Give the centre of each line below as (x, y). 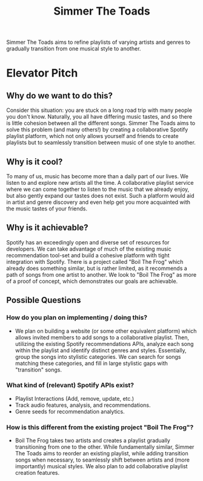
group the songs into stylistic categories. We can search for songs (98, 356)
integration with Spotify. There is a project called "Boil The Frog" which (95, 261)
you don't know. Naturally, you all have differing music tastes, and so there (99, 117)
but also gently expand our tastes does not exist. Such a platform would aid (101, 196)
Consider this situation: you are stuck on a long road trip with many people (99, 110)
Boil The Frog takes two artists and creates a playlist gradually (93, 441)
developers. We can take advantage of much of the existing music (89, 249)
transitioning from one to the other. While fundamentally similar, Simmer (105, 447)
